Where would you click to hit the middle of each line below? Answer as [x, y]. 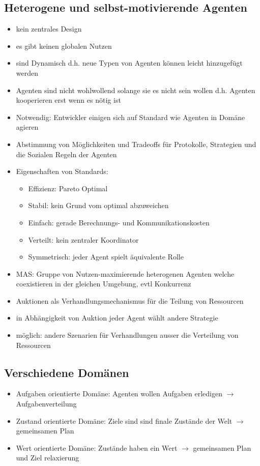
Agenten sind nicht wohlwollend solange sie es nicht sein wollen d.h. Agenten [136, 90]
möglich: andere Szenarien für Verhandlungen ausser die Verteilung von [127, 335]
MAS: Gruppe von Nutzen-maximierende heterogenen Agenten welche [125, 273]
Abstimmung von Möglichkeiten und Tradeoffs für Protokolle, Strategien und [136, 144]
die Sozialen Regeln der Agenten [66, 154]
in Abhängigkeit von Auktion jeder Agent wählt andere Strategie [117, 318]
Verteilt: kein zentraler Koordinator [83, 239]
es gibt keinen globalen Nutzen [64, 46]
